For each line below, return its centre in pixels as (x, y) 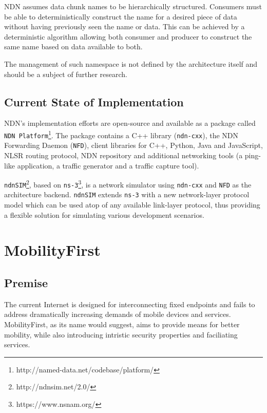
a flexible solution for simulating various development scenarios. (104, 214)
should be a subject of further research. (66, 74)
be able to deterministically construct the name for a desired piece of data (121, 16)
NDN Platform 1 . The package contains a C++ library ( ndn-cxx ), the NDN (121, 134)
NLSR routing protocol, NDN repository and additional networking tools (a (123, 155)
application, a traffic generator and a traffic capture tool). (108, 165)
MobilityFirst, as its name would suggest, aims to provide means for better (122, 324)
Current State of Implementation (94, 101)
